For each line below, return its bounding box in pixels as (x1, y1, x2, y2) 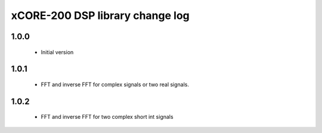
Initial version (41, 48, 74, 56)
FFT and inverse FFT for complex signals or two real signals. (41, 81, 190, 88)
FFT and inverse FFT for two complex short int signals (41, 113, 174, 121)
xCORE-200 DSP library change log (11, 9, 190, 22)
